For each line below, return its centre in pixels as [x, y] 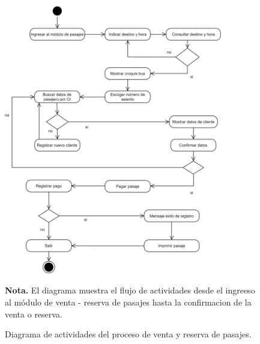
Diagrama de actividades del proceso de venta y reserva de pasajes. [128, 334]
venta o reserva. [34, 314]
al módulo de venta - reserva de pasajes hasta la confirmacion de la [128, 302]
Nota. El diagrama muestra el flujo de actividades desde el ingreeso [130, 290]
